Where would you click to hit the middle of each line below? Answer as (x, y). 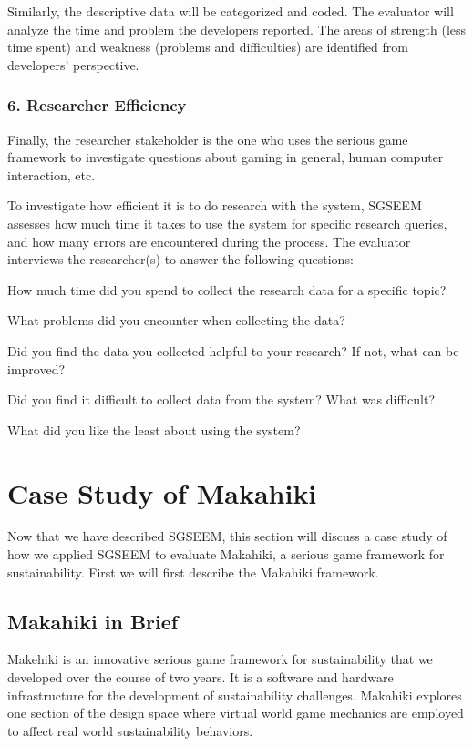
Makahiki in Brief (93, 621)
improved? (36, 368)
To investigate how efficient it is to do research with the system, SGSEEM (215, 205)
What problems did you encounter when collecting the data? (176, 320)
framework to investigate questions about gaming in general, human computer (226, 157)
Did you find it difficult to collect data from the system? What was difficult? (221, 399)
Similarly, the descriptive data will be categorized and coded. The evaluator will (231, 11)
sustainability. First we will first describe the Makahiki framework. (193, 572)
